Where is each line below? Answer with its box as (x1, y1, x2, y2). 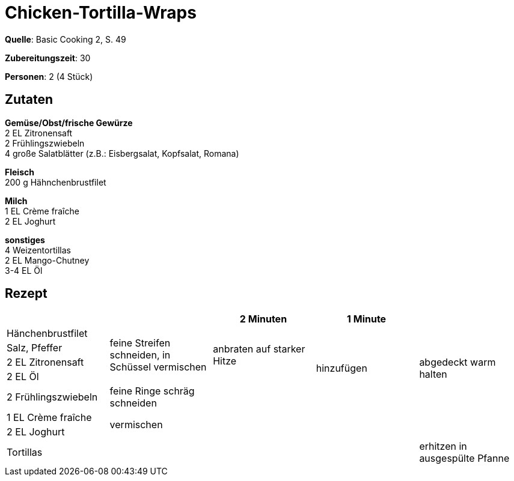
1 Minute (347, 313, 387, 325)
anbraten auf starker (213, 343, 305, 355)
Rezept (5, 286, 47, 301)
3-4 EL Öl (5, 265, 43, 276)
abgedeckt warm (419, 356, 496, 369)
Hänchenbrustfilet (7, 327, 88, 340)
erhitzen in (419, 440, 467, 453)
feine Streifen (109, 337, 171, 349)
